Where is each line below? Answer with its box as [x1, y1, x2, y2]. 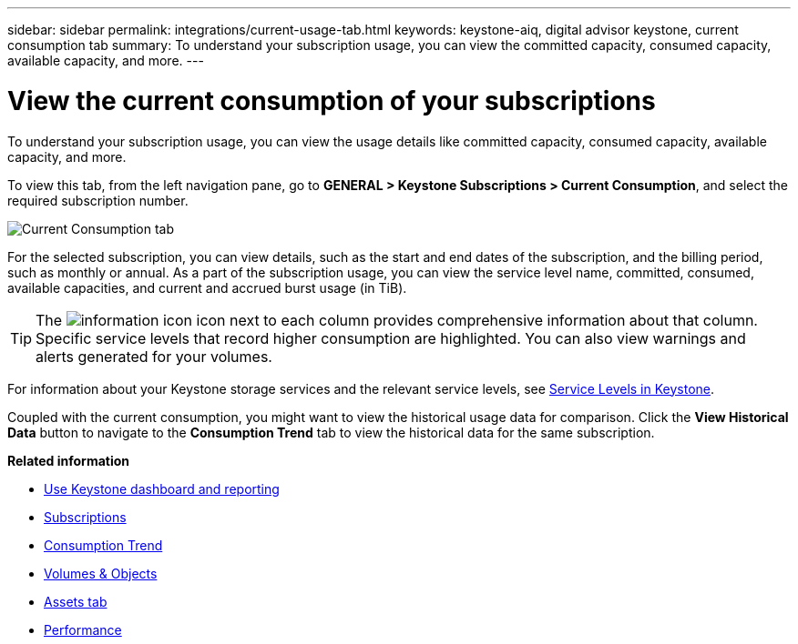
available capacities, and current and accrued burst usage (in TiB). [7, 279, 407, 296]
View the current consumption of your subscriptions [7, 85, 656, 116]
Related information [7, 452, 130, 468]
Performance [44, 621, 122, 638]
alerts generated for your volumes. [36, 347, 272, 366]
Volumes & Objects [44, 565, 158, 581]
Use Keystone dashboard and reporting [44, 480, 280, 497]
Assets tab [44, 593, 107, 609]
